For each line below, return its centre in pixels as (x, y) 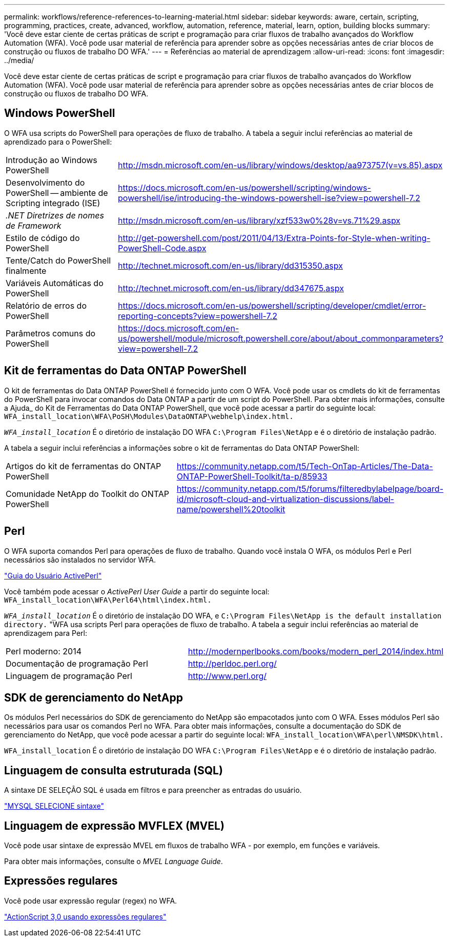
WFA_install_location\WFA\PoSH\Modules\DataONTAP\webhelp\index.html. (149, 416)
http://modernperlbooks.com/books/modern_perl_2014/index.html (315, 651)
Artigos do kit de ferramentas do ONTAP (84, 466)
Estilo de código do (43, 238)
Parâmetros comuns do (51, 333)
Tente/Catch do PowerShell (58, 260)
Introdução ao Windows (52, 160)
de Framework (34, 225)
